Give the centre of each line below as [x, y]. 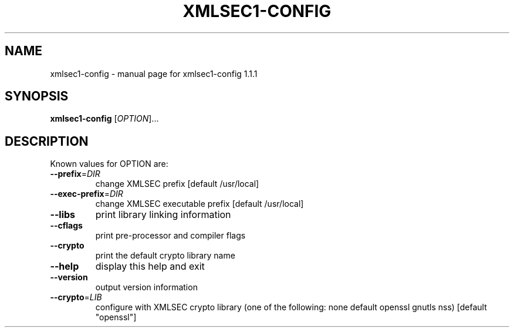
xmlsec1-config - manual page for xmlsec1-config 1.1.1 [154, 73]
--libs [63, 215]
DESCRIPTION [47, 141]
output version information [146, 287]
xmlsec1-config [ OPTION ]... [104, 119]
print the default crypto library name [165, 256]
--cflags [66, 226]
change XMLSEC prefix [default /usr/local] [177, 184]
